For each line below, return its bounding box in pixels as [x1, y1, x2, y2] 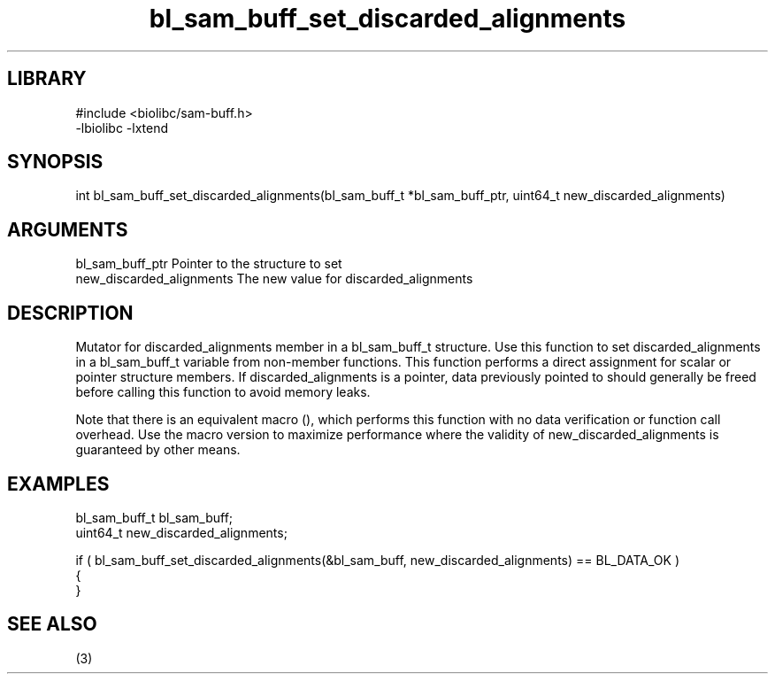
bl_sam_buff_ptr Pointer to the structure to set [75, 256, 342, 272]
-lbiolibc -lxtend [75, 120, 169, 135]
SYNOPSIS [7, 151, 104, 174]
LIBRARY [7, 67, 87, 90]
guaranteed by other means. [75, 442, 241, 458]
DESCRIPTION [7, 301, 134, 324]
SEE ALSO [7, 613, 97, 636]
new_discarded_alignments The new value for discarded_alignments [75, 271, 473, 287]
